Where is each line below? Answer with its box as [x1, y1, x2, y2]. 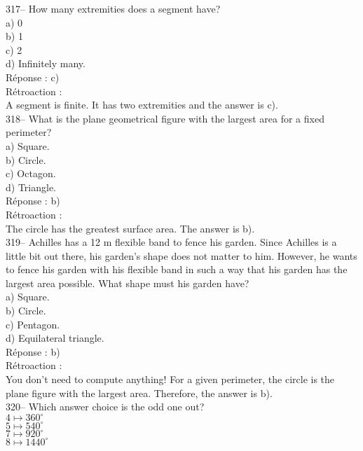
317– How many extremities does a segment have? [6, 1, 221, 15]
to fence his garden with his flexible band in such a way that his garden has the [6, 262, 348, 277]
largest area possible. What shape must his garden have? [6, 275, 249, 290]
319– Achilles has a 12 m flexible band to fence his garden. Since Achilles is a [6, 235, 337, 249]
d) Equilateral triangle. [6, 331, 104, 345]
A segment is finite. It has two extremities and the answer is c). [6, 97, 278, 112]
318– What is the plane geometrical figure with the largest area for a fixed [6, 111, 324, 125]
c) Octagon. [6, 166, 56, 181]
